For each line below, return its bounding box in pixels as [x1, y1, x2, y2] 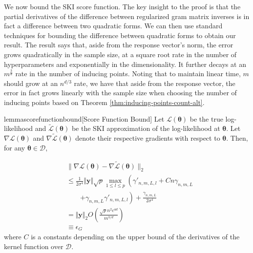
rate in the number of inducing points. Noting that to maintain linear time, [15, 68, 241, 79]
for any [4, 142, 25, 152]
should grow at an [4, 78, 58, 88]
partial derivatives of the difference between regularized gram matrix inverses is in [4, 11, 250, 21]
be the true [190, 113, 223, 124]
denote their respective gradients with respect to [75, 133, 220, 143]
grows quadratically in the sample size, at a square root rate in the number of [4, 49, 237, 59]
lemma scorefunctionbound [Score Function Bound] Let [4, 113, 165, 124]
